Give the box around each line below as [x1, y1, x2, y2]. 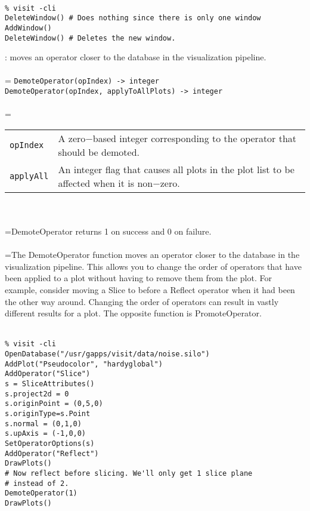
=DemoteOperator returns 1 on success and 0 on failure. [5, 225, 212, 238]
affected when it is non [58, 176, 153, 190]
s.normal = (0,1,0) [5, 419, 82, 428]
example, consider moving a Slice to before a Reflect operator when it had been [5, 284, 295, 296]
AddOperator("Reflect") [5, 449, 99, 458]
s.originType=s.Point [5, 410, 91, 418]
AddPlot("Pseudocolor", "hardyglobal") [5, 359, 163, 368]
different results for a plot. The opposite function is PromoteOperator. [5, 307, 262, 319]
